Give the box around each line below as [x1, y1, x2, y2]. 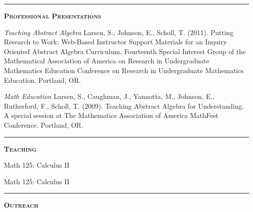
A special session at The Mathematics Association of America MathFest [4, 110, 219, 120]
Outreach [4, 200, 38, 210]
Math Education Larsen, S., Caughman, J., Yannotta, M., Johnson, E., [4, 91, 215, 101]
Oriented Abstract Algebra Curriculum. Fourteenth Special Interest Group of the [4, 46, 246, 56]
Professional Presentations [4, 11, 101, 20]
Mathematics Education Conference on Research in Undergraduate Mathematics [4, 65, 244, 75]
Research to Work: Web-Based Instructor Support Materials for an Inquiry [4, 37, 227, 47]
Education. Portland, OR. [4, 75, 81, 85]
